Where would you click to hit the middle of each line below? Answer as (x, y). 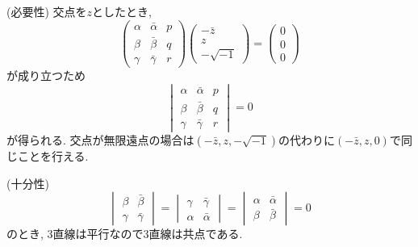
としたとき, (122, 11)
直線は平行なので (98, 234)
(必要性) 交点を (47, 11)
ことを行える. (53, 155)
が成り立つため (46, 75)
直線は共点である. (196, 234)
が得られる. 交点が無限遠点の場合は (100, 139)
